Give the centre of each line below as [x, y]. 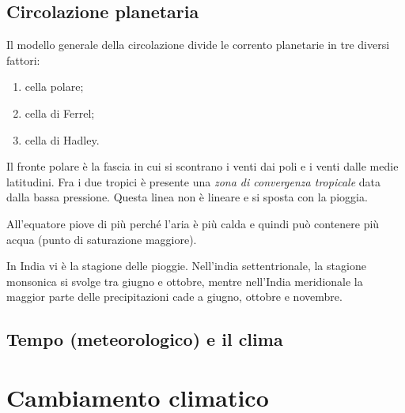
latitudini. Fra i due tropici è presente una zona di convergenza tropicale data [194, 181]
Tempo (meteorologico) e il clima [145, 339]
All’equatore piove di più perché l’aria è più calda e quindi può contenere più [193, 223]
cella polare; [54, 86]
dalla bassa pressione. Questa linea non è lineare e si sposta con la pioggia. [187, 197]
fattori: [23, 60]
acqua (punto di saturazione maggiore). [102, 239]
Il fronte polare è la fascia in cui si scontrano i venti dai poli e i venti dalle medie [202, 166]
